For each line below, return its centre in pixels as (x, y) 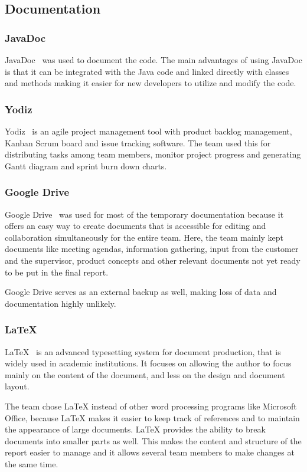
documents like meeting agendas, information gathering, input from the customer (152, 249)
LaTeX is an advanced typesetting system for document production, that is (143, 351)
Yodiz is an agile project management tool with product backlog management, (148, 131)
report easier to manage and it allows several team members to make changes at (150, 452)
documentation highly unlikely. (61, 303)
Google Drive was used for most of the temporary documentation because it (144, 214)
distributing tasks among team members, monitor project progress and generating (153, 154)
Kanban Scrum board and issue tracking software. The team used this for (138, 142)
